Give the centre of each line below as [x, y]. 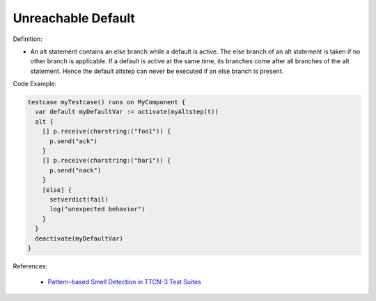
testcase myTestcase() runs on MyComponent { [107, 102]
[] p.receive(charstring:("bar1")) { [107, 161]
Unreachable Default [74, 18]
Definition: [28, 39]
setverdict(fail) [79, 199]
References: [30, 266]
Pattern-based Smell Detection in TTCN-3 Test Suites [124, 282]
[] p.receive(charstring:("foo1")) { [107, 131]
